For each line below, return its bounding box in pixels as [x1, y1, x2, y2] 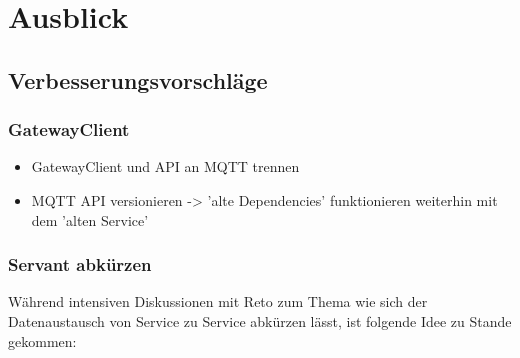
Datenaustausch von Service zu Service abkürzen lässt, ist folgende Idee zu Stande [8, 310, 512, 331]
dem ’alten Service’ [31, 209, 149, 230]
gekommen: [8, 330, 77, 351]
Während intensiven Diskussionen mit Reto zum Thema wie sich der [8, 291, 428, 312]
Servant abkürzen [8, 252, 152, 277]
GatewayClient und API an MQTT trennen [31, 156, 300, 177]
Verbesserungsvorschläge [8, 64, 268, 95]
